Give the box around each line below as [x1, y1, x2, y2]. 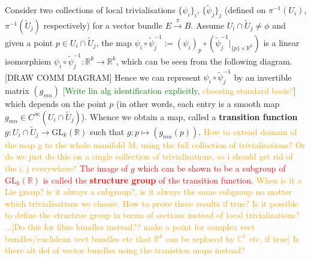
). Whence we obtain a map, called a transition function [81, 110, 298, 123]
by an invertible [234, 71, 292, 83]
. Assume [191, 19, 225, 32]
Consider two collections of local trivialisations [5, 4, 176, 16]
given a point [5, 36, 53, 49]
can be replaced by [165, 232, 235, 244]
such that [90, 125, 125, 137]
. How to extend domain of [198, 125, 297, 137]
